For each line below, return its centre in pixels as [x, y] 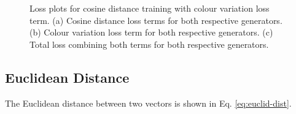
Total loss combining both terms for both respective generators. [149, 44]
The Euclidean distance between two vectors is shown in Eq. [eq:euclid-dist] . [148, 103]
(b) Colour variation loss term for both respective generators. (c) [151, 32]
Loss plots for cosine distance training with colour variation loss [150, 8]
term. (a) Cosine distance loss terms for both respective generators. [156, 20]
